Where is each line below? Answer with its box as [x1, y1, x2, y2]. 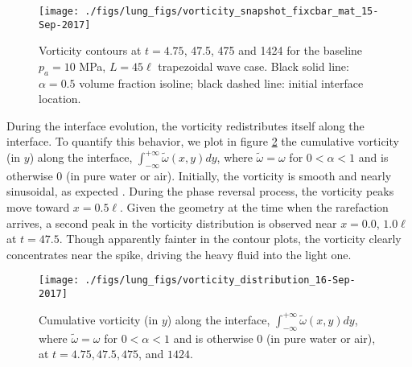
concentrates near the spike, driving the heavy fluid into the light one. [6, 245, 352, 262]
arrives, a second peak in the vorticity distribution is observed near [6, 214, 337, 231]
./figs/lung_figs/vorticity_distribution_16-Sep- [84, 274, 356, 287]
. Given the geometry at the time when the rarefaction [120, 199, 389, 216]
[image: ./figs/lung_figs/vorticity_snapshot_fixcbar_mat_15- [39, 6, 379, 17]
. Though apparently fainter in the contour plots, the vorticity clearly [59, 230, 402, 247]
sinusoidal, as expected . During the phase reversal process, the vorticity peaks [6, 183, 394, 200]
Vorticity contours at [39, 42, 142, 59]
